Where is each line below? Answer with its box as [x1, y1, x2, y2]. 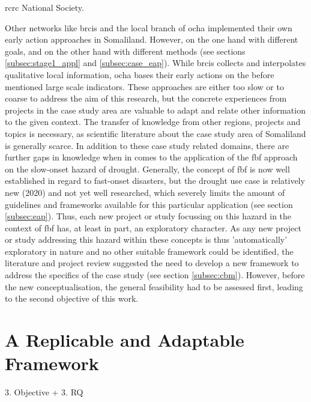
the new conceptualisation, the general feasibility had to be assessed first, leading [5, 280, 303, 293]
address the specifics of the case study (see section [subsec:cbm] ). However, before [5, 269, 305, 281]
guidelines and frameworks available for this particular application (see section [5, 198, 293, 210]
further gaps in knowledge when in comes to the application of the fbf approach [5, 151, 298, 163]
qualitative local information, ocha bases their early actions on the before [5, 68, 274, 81]
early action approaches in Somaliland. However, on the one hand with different [5, 33, 298, 46]
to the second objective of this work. [5, 292, 139, 305]
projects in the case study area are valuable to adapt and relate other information [5, 103, 306, 116]
